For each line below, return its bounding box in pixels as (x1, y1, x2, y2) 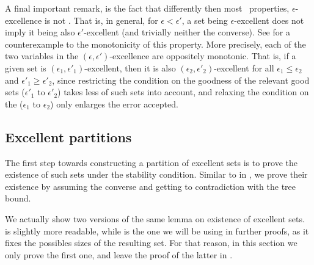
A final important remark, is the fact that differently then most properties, (5, 2, 290, 14)
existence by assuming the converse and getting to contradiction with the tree (5, 180, 296, 192)
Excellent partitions (5, 127, 132, 146)
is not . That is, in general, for (44, 13, 158, 26)
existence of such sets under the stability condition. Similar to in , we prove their (5, 168, 308, 181)
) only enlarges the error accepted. (50, 97, 178, 110)
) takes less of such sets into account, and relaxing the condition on (57, 85, 309, 98)
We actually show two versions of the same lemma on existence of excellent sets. (5, 212, 305, 225)
